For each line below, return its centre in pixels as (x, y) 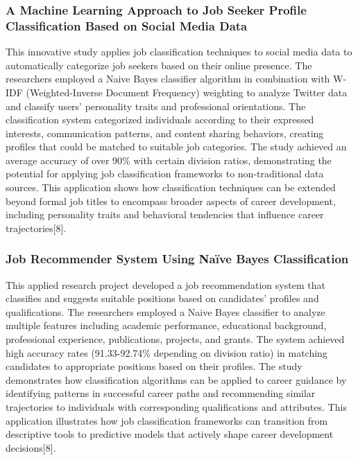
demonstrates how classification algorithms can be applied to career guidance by (176, 379)
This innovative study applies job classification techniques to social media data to (179, 52)
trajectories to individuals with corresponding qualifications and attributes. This (176, 407)
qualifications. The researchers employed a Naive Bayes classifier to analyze (165, 311)
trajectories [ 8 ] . (36, 228)
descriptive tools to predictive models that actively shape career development (170, 434)
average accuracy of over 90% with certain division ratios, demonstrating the (169, 160)
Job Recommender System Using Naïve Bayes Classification (177, 259)
